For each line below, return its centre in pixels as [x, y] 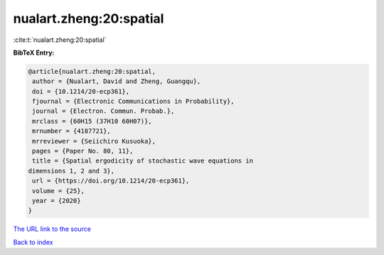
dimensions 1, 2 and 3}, [71, 171]
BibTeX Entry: [34, 53]
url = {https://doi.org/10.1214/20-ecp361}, [111, 181]
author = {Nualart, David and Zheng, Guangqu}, [117, 81]
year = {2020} [57, 201]
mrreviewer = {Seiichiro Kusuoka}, [94, 141]
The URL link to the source [52, 229]
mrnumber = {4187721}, [72, 131]
